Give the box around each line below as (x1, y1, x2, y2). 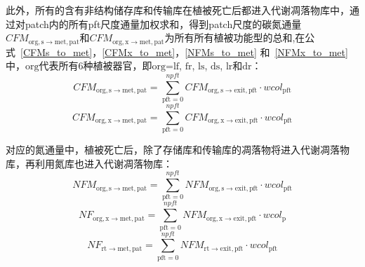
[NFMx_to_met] (274, 44, 348, 59)
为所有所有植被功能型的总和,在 (164, 30, 305, 45)
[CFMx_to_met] (102, 44, 175, 59)
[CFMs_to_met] (20, 44, 93, 59)
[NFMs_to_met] (185, 44, 257, 59)
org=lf (152, 62, 180, 72)
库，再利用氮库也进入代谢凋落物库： (6, 156, 173, 170)
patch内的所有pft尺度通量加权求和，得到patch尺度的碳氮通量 (25, 16, 302, 31)
